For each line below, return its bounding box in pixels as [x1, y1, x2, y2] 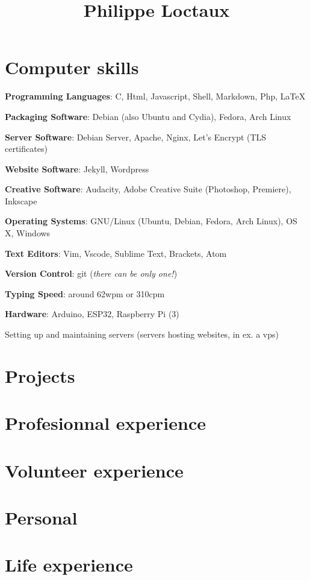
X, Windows [5, 227, 51, 239]
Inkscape [5, 194, 37, 207]
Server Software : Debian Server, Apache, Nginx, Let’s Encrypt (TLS [5, 130, 267, 143]
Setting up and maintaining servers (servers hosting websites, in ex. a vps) [5, 328, 279, 341]
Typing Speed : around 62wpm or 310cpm [5, 287, 165, 300]
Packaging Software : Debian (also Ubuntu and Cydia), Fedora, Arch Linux [5, 110, 291, 122]
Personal [5, 505, 78, 529]
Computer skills [5, 55, 139, 80]
